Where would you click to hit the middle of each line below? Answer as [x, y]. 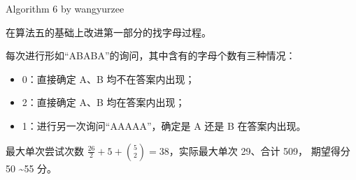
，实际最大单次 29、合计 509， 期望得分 [259, 150]
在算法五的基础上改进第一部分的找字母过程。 [108, 32]
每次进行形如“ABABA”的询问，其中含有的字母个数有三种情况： [151, 55]
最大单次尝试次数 [45, 150]
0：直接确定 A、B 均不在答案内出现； [108, 78]
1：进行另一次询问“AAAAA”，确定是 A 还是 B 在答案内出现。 [164, 125]
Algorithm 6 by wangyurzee [65, 8]
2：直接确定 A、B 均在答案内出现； [104, 102]
